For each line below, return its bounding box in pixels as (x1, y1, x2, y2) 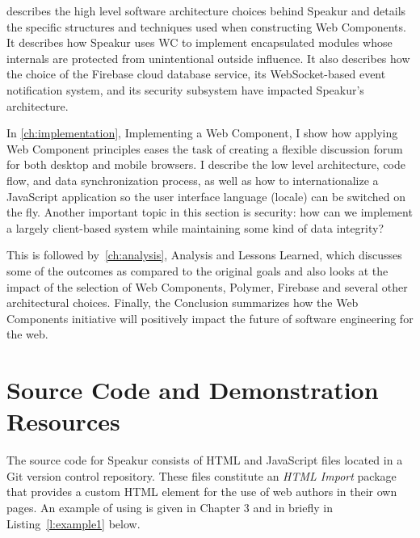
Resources (6, 405, 120, 438)
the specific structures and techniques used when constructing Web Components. (6, 18, 406, 35)
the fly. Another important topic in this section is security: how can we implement (6, 204, 413, 221)
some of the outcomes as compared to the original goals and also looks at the (6, 262, 388, 279)
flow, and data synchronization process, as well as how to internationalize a (6, 171, 379, 188)
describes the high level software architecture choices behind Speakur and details (6, 2, 406, 19)
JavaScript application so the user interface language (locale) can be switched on (6, 187, 406, 204)
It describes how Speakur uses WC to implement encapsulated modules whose (6, 34, 393, 51)
